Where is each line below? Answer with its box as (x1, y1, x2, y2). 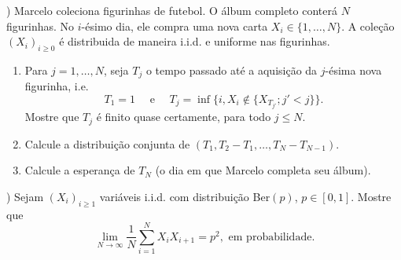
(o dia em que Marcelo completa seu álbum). (155, 162, 371, 178)
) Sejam (6, 188, 44, 204)
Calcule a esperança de (24, 162, 135, 178)
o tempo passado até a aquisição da (145, 61, 318, 78)
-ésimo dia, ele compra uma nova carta (81, 17, 268, 34)
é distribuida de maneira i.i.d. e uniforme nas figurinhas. (59, 33, 330, 49)
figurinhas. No (6, 17, 75, 34)
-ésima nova (325, 61, 382, 78)
